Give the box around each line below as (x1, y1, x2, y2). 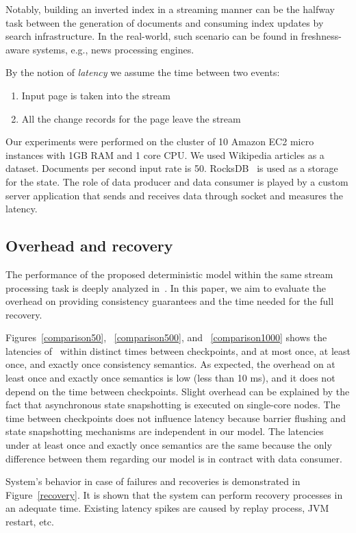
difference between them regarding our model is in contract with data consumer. (5, 451, 342, 465)
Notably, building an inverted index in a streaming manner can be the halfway (5, 2, 335, 16)
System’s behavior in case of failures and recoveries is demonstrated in (5, 474, 301, 488)
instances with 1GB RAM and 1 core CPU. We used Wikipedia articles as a (5, 147, 325, 162)
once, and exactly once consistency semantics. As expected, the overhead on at (5, 357, 335, 371)
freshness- (301, 29, 342, 43)
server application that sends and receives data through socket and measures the (5, 188, 344, 202)
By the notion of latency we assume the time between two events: (5, 65, 280, 79)
